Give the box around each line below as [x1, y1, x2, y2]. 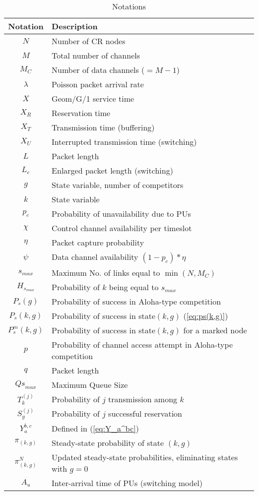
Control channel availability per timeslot [52, 222, 192, 234]
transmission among [108, 393, 178, 405]
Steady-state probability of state [52, 436, 164, 448]
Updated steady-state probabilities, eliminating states [52, 451, 238, 463]
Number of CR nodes [52, 35, 126, 47]
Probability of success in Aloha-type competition [52, 296, 221, 307]
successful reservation [108, 408, 182, 420]
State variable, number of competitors [52, 179, 184, 190]
